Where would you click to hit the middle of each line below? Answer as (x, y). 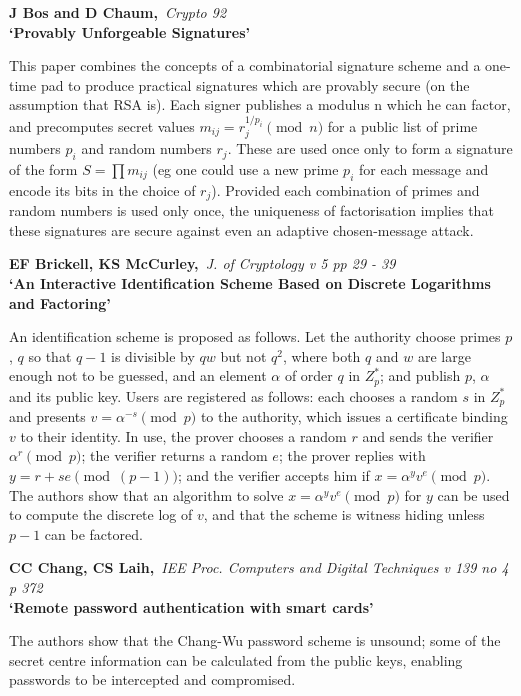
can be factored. (93, 533)
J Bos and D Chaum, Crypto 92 (118, 12)
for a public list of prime (402, 125)
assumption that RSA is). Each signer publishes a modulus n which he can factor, (260, 104)
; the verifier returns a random (174, 455)
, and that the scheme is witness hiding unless (344, 514)
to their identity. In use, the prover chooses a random (183, 435)
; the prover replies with (352, 455)
